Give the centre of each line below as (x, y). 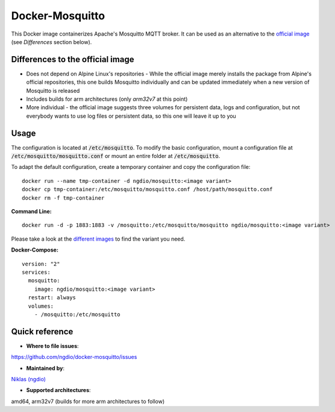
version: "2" (41, 264)
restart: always (52, 298)
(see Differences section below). (52, 42)
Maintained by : (45, 368)
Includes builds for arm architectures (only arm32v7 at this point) (107, 99)
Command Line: (31, 212)
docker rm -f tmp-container (63, 198)
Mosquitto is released (53, 90)
